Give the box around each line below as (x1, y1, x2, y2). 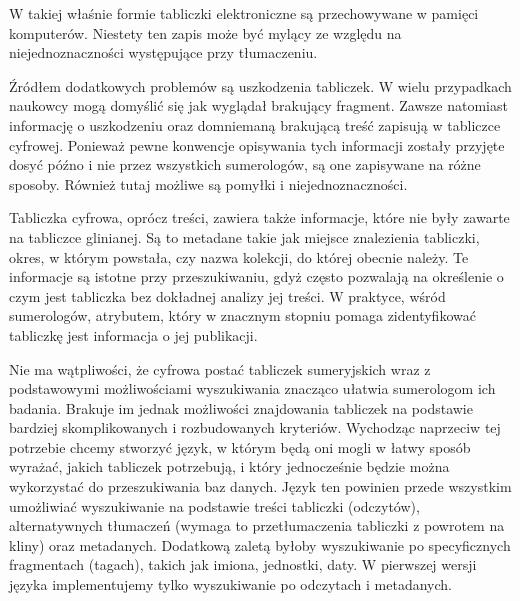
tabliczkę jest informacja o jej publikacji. (9, 324, 258, 345)
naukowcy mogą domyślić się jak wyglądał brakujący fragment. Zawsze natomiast (9, 95, 508, 116)
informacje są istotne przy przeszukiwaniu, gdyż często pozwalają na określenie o (9, 266, 504, 287)
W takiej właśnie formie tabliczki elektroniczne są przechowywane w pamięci (9, 3, 479, 23)
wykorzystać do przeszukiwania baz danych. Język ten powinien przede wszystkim (9, 476, 512, 497)
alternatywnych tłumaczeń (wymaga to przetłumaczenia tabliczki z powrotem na (9, 515, 505, 536)
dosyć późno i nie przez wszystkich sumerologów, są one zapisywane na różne (9, 154, 481, 175)
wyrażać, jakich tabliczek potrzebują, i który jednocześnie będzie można (9, 456, 450, 477)
